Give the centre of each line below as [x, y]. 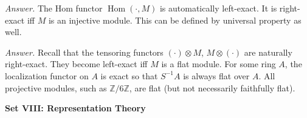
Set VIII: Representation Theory [75, 108]
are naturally [268, 52]
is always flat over [216, 75]
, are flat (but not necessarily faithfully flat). [212, 87]
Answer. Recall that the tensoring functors [84, 52]
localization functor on [47, 75]
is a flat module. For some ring [219, 64]
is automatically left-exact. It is [218, 8]
